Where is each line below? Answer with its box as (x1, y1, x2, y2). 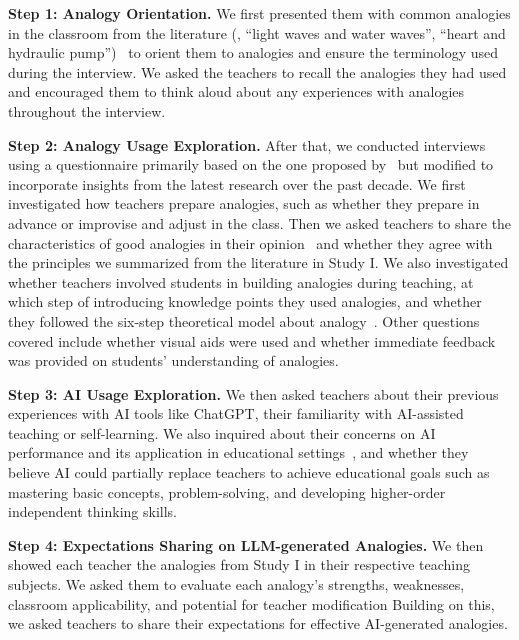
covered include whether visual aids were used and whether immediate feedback (8, 330, 496, 351)
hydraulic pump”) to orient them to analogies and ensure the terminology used (8, 42, 499, 63)
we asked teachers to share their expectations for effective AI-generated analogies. (8, 613, 508, 634)
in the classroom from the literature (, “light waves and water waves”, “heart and (8, 22, 506, 43)
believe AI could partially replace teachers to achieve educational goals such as (8, 462, 490, 483)
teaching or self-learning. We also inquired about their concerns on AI (8, 422, 436, 443)
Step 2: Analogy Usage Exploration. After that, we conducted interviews (8, 134, 486, 155)
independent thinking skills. (8, 501, 177, 522)
